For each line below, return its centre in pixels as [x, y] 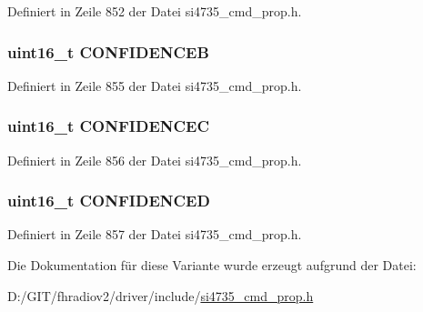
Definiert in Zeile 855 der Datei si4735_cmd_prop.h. [155, 85]
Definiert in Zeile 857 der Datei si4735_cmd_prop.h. [155, 234]
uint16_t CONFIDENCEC [109, 126]
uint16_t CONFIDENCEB [108, 51]
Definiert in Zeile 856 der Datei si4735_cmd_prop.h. [155, 160]
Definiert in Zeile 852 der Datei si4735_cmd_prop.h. [155, 11]
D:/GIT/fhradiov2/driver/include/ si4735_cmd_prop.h [161, 295]
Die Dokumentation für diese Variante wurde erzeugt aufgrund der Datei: [212, 265]
